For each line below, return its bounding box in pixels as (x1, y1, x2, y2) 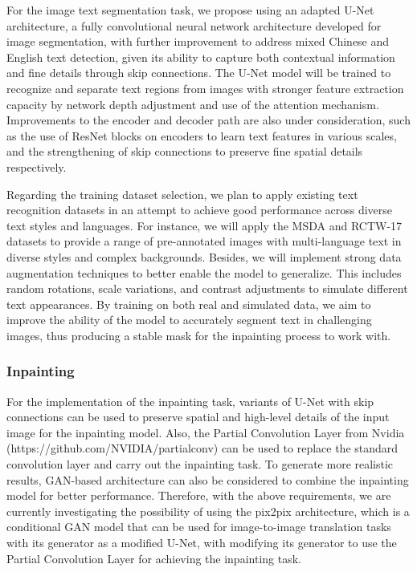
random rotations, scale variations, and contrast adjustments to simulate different (6, 280, 408, 297)
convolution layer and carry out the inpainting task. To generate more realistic (6, 456, 394, 473)
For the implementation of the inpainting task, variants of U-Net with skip (6, 392, 374, 409)
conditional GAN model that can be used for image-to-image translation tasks (6, 518, 391, 535)
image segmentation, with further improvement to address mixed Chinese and (6, 33, 390, 50)
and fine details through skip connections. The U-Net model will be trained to (6, 64, 391, 81)
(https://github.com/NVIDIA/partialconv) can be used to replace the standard (6, 440, 399, 456)
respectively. (6, 158, 67, 175)
